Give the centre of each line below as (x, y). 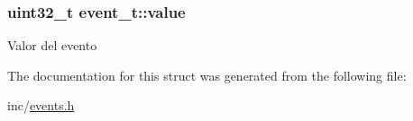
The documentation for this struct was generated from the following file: (207, 75)
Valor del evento (52, 45)
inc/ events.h (41, 105)
